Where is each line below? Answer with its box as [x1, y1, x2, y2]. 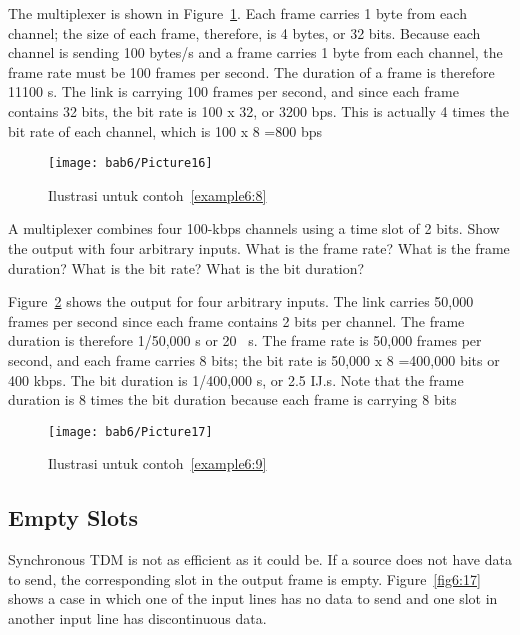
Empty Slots [8, 502, 139, 533]
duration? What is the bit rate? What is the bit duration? [8, 257, 365, 278]
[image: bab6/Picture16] [48, 156, 213, 171]
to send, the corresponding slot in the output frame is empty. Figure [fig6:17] [8, 568, 481, 589]
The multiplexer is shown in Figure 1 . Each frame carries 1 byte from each [8, 3, 467, 23]
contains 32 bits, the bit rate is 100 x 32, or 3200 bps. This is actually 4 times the [8, 100, 510, 121]
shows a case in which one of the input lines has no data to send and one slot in [8, 588, 498, 609]
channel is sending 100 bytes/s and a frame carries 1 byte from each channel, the [8, 42, 503, 63]
